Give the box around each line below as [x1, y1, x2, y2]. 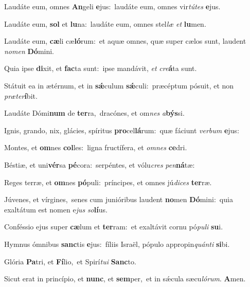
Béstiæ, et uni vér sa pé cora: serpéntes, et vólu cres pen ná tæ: [4, 159, 195, 170]
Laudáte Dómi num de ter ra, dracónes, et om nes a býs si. [4, 107, 185, 118]
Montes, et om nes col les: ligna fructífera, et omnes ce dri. [4, 142, 187, 153]
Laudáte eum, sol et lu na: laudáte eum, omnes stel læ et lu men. [4, 18, 206, 29]
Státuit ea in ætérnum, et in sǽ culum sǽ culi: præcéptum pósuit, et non [4, 80, 234, 91]
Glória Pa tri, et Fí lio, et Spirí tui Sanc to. [4, 256, 136, 266]
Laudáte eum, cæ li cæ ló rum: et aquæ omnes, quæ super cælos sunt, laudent [4, 35, 246, 46]
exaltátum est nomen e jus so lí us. [4, 204, 108, 214]
